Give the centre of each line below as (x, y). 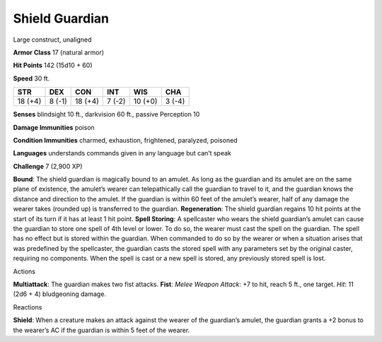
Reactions (28, 307)
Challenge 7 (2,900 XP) (48, 166)
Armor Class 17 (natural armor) (59, 52)
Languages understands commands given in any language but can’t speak (122, 153)
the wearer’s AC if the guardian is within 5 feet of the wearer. (102, 330)
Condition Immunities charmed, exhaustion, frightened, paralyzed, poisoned (125, 140)
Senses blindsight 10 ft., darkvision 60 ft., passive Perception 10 (106, 114)
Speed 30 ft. (31, 78)
